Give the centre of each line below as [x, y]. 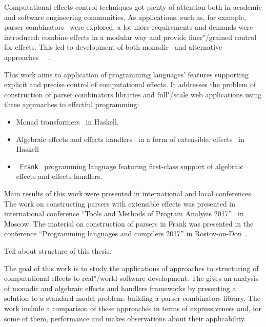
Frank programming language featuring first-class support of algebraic [131, 166]
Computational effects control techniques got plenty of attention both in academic [133, 7]
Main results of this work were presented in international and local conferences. [129, 193]
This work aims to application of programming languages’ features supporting [127, 74]
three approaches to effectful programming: [72, 104]
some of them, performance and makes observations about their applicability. [125, 318]
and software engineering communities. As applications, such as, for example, [125, 17]
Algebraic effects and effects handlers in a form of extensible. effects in [130, 139]
